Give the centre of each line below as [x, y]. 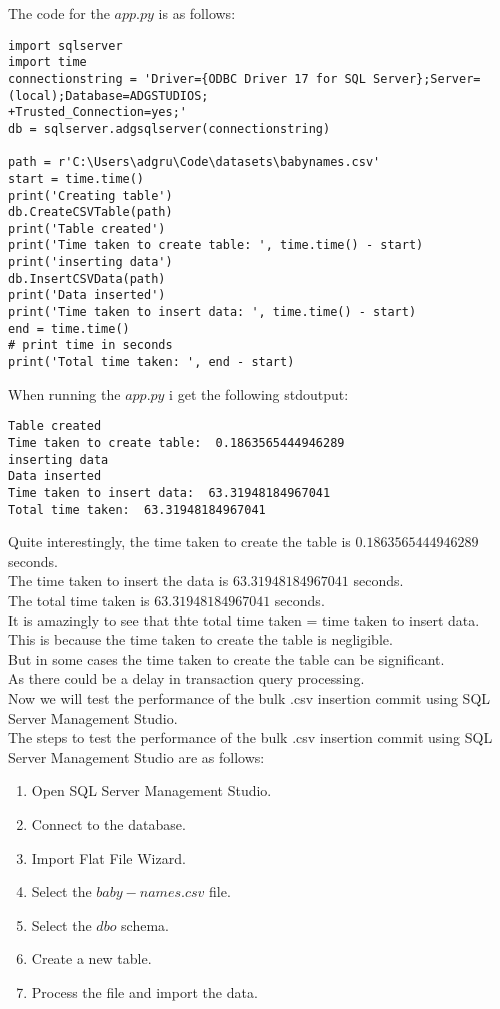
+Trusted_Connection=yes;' [97, 112]
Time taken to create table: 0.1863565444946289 [176, 442]
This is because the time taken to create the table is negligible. [200, 639]
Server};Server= [427, 78]
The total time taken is [79, 600]
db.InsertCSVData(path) [87, 278]
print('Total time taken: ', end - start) [151, 362]
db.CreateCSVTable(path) [90, 212]
